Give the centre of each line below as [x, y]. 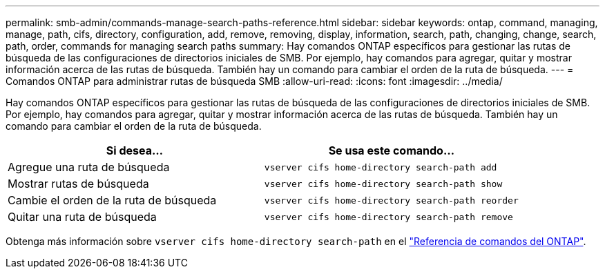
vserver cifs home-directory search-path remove [388, 217]
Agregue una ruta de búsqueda [89, 167]
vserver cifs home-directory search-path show [383, 184]
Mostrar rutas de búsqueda [78, 184]
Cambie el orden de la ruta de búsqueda [112, 200]
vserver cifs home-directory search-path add [381, 167]
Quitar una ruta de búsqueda [82, 217]
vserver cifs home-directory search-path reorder [391, 200]
